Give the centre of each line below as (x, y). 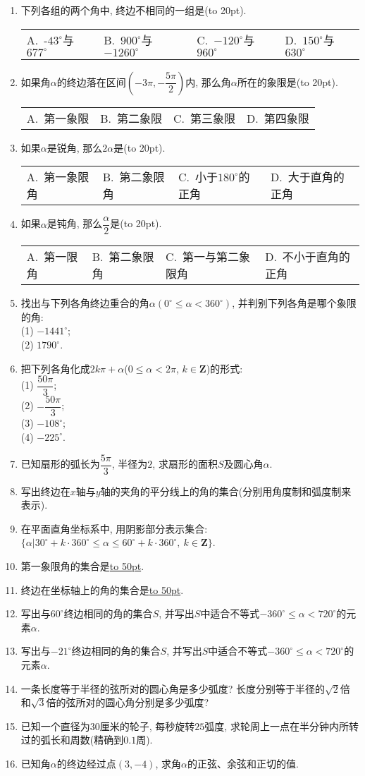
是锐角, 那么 (75, 147)
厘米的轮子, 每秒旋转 (147, 726)
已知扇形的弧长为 (60, 463)
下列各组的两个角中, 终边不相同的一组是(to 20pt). (134, 10)
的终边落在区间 (91, 81)
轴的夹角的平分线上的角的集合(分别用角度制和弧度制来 (226, 491)
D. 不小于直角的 (308, 257)
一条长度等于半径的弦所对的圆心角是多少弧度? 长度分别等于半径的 (173, 688)
